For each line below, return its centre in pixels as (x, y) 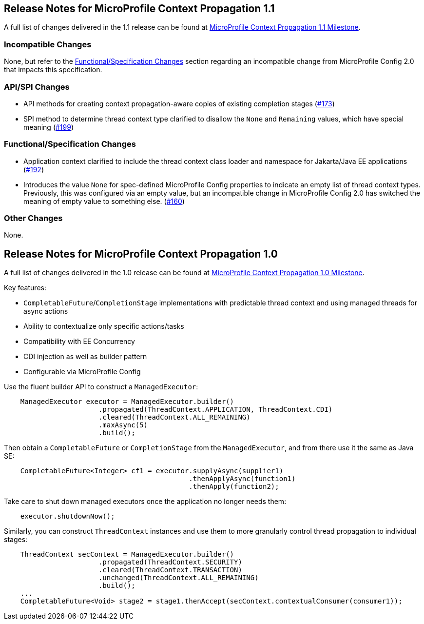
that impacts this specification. (53, 70)
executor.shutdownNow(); (67, 516)
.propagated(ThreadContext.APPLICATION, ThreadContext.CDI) (215, 410)
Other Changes (33, 218)
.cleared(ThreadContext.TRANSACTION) (170, 570)
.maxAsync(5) (123, 425)
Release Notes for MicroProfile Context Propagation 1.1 (139, 9)
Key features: (25, 288)
